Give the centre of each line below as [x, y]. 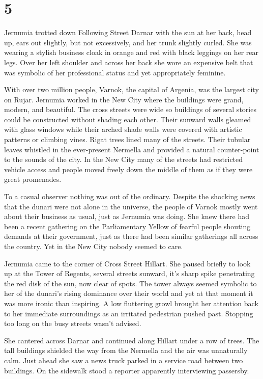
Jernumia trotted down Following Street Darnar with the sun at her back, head [128, 32]
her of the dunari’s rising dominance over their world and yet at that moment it [129, 293]
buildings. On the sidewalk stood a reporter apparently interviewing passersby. [127, 370]
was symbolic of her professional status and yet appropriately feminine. [115, 72]
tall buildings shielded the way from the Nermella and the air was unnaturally [126, 350]
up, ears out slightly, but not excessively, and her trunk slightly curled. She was [128, 42]
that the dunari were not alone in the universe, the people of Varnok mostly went [131, 206]
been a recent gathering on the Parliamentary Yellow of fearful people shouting [127, 226]
